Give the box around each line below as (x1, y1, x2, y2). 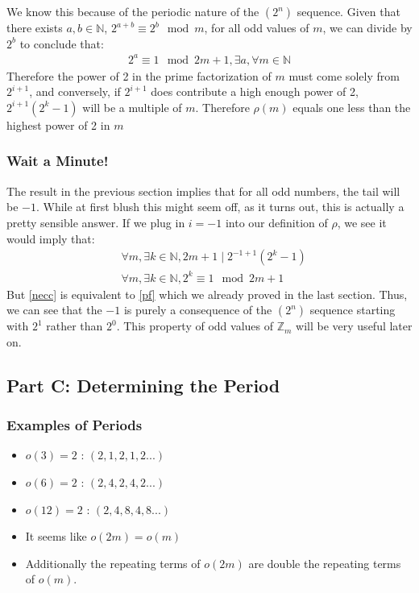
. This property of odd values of (116, 317, 274, 334)
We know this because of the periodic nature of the (6, 3, 259, 19)
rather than (46, 317, 103, 334)
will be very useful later (296, 317, 413, 334)
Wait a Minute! (6, 151, 109, 171)
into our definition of (225, 214, 328, 230)
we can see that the (6, 301, 102, 318)
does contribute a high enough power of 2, (151, 83, 359, 100)
